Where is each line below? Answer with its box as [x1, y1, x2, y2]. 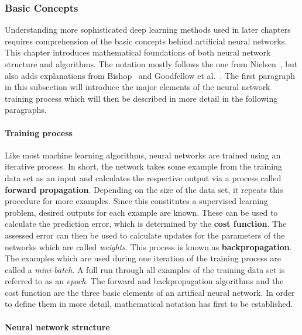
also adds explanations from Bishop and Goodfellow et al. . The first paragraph [5, 69, 295, 81]
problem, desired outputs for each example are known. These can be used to [5, 206, 278, 218]
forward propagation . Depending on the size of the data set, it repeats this [5, 183, 283, 195]
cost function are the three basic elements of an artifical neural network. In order [5, 286, 295, 298]
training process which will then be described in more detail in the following [5, 92, 278, 104]
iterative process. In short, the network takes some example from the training [5, 160, 282, 172]
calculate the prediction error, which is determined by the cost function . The [5, 217, 287, 230]
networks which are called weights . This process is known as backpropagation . [5, 240, 292, 253]
